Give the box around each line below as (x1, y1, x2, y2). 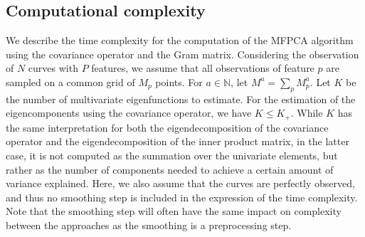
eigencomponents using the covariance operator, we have (6, 105, 252, 120)
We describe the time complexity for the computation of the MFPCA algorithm (6, 33, 354, 48)
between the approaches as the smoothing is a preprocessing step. (6, 217, 292, 232)
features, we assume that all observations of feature (91, 60, 314, 75)
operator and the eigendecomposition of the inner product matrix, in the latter (6, 134, 349, 149)
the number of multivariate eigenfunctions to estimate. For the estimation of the (6, 91, 356, 106)
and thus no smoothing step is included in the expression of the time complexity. (6, 189, 358, 204)
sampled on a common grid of (6, 74, 135, 89)
